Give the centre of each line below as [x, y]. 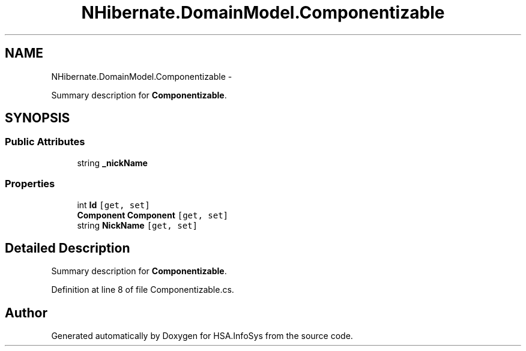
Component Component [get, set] [153, 215]
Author [26, 313]
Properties [30, 184]
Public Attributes [45, 142]
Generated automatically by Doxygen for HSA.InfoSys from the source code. [202, 336]
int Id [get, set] [113, 205]
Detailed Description [68, 248]
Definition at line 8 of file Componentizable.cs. [143, 290]
